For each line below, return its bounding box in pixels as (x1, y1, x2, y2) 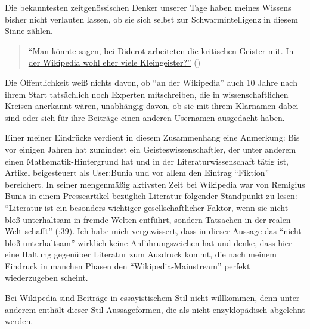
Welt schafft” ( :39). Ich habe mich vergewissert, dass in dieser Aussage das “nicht (5, 225, 302, 237)
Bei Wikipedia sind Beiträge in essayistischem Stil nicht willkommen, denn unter (5, 291, 300, 304)
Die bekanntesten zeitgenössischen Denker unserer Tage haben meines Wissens (5, 1, 292, 13)
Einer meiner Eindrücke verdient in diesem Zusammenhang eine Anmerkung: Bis (5, 131, 300, 144)
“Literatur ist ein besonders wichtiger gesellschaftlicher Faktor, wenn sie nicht (5, 201, 289, 213)
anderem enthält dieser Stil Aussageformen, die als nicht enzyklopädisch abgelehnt (5, 303, 305, 315)
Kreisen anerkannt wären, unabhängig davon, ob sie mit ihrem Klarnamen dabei (5, 100, 299, 112)
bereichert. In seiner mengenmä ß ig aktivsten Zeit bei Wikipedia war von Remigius (5, 178, 305, 190)
